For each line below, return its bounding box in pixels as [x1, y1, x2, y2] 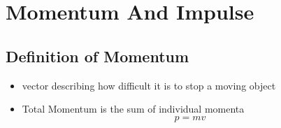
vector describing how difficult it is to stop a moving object [22, 78, 276, 92]
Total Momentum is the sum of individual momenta [22, 101, 245, 116]
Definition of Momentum [6, 45, 189, 66]
